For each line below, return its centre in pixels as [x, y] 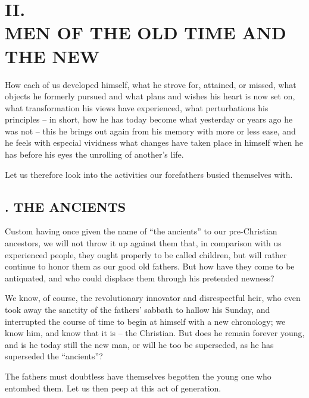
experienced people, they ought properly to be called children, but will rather [146, 254]
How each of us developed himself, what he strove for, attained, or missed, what [151, 84]
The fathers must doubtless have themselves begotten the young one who [138, 376]
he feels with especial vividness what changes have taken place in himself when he [154, 142]
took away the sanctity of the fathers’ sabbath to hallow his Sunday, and [138, 310]
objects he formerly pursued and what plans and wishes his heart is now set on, [150, 96]
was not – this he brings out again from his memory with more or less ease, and [150, 131]
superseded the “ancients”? [54, 356]
